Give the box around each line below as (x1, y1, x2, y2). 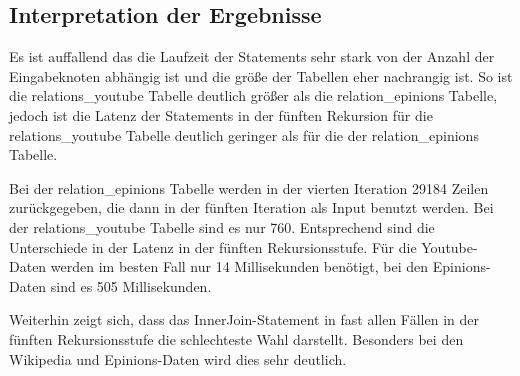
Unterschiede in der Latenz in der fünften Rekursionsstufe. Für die (9, 236, 417, 257)
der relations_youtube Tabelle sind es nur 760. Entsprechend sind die (9, 216, 435, 237)
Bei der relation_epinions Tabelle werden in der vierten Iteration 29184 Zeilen (9, 177, 489, 198)
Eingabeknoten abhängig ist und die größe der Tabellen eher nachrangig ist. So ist (9, 65, 513, 86)
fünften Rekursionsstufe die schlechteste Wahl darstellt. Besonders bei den (9, 328, 464, 349)
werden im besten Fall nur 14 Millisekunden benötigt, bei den (50, 256, 429, 277)
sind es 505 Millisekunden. (50, 275, 212, 296)
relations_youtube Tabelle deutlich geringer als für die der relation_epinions (9, 124, 479, 145)
